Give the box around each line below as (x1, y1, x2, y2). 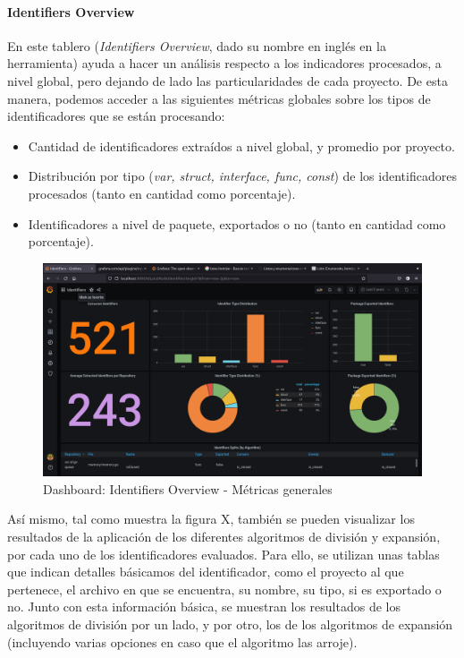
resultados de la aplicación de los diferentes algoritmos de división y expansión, (7, 527, 441, 546)
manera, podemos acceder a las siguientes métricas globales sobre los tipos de (7, 89, 431, 107)
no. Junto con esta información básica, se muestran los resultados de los (7, 597, 401, 616)
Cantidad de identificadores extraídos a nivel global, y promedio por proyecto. (28, 136, 455, 155)
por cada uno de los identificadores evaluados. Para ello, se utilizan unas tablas (7, 544, 440, 563)
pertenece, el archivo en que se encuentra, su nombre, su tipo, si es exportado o (7, 579, 442, 598)
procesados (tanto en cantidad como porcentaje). (28, 184, 296, 202)
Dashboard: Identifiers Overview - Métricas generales (43, 479, 333, 498)
